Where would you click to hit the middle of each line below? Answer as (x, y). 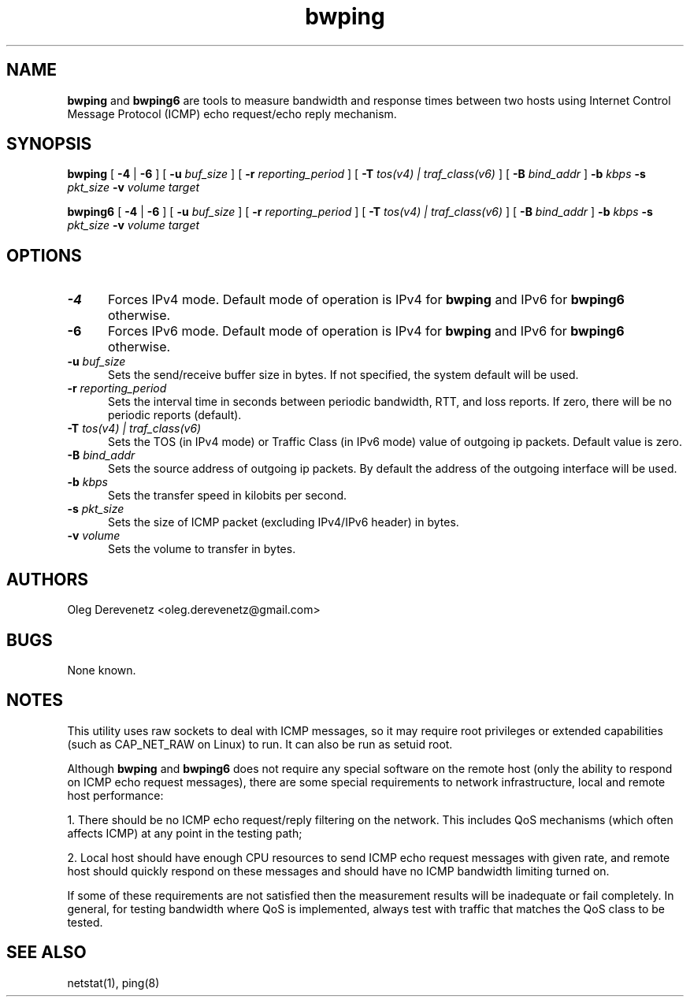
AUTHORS (48, 579)
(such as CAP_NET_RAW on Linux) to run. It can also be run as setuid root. (260, 744)
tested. (85, 922)
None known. (102, 670)
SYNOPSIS (49, 144)
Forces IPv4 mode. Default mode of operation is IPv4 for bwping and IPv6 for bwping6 (366, 300)
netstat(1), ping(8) (113, 983)
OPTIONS (44, 255)
